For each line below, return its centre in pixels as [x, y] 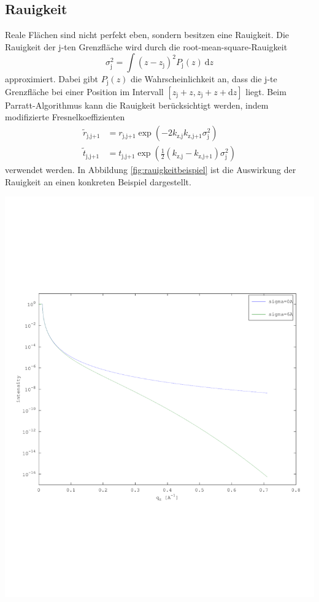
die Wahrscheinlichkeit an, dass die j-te [204, 79]
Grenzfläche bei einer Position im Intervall [84, 91]
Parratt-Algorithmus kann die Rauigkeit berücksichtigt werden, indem [137, 105]
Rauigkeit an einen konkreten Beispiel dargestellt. [98, 181]
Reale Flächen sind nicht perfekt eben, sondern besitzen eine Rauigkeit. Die [147, 35]
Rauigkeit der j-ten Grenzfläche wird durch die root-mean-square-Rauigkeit [146, 46]
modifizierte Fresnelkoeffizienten [65, 117]
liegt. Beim [266, 91]
